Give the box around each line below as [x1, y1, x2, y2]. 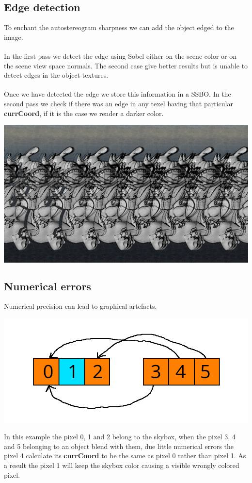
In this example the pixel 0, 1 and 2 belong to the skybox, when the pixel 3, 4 [4, 432, 236, 442]
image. [4, 32, 23, 42]
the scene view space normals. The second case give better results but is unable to [4, 60, 248, 70]
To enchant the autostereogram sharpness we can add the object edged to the [4, 22, 234, 33]
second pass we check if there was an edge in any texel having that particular [4, 98, 233, 108]
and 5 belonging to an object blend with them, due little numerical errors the [4, 441, 234, 451]
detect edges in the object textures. [4, 70, 109, 80]
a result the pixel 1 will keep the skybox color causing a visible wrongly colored [4, 460, 239, 470]
